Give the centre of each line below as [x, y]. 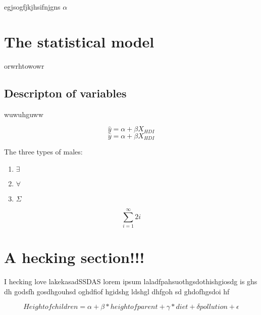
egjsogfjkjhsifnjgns [32, 7]
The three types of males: [43, 152]
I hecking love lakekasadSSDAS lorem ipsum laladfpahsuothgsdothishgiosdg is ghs [131, 281]
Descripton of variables [65, 93]
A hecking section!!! [74, 257]
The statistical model [79, 41]
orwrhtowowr [24, 65]
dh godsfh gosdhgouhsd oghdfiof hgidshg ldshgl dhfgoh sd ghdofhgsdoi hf [117, 291]
